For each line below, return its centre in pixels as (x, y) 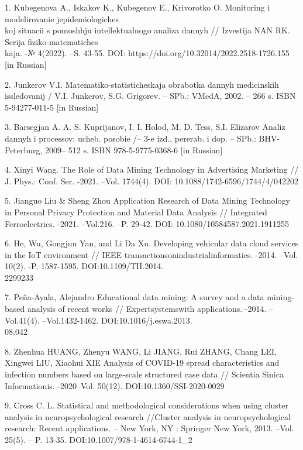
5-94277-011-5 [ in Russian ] (52, 107)
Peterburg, (24, 150)
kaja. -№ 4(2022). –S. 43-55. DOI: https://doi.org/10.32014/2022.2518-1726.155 (147, 53)
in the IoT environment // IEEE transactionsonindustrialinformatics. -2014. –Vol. (151, 254)
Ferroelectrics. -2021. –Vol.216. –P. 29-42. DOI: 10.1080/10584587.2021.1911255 (147, 223)
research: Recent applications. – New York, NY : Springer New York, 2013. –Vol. (149, 428)
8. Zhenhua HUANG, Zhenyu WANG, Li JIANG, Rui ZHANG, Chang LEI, (141, 351)
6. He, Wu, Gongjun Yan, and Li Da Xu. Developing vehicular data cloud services (152, 243)
